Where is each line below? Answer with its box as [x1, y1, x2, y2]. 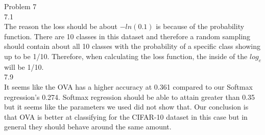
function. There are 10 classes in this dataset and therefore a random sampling [4, 31, 251, 41]
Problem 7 [4, 1, 37, 11]
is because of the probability [156, 21, 245, 32]
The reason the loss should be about [4, 21, 118, 32]
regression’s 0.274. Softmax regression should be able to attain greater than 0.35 [4, 91, 255, 102]
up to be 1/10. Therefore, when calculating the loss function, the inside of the [4, 50, 248, 61]
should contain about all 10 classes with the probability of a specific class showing [4, 41, 260, 51]
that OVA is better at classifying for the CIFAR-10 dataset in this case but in [4, 111, 248, 122]
